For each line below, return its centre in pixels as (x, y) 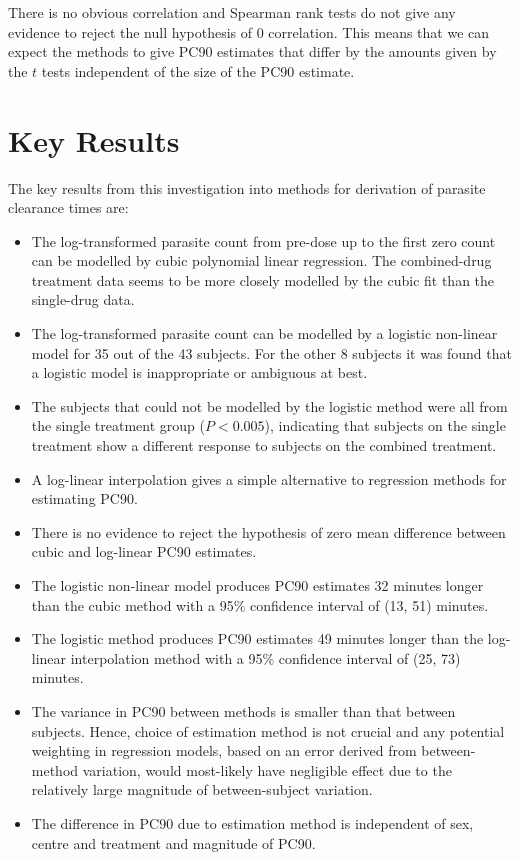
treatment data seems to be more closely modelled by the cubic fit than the (263, 279)
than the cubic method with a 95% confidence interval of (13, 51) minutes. (260, 604)
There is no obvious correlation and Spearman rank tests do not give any (232, 12)
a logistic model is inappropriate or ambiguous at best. (199, 372)
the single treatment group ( (118, 425)
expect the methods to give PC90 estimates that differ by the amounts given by (252, 51)
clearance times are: (68, 207)
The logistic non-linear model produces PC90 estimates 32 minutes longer (257, 585)
